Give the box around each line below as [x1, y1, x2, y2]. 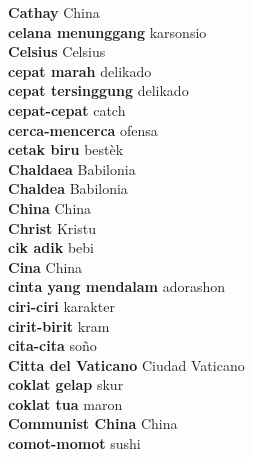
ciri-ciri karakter [8, 295, 115, 316]
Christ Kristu [8, 217, 96, 238]
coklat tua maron [8, 393, 123, 414]
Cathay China [8, 2, 100, 22]
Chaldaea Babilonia [8, 158, 136, 179]
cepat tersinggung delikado [8, 80, 189, 101]
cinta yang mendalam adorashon [8, 276, 226, 297]
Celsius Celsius [8, 41, 106, 62]
